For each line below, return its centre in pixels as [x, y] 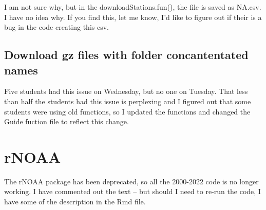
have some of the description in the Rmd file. [75, 202]
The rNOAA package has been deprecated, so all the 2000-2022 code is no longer [131, 181]
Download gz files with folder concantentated [126, 55]
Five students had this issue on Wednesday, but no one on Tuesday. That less [126, 91]
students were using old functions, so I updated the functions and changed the [127, 111]
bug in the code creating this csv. [56, 27]
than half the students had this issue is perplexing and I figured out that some [128, 101]
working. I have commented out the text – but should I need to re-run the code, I [132, 191]
